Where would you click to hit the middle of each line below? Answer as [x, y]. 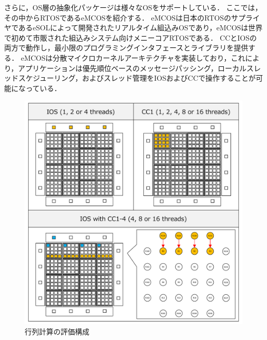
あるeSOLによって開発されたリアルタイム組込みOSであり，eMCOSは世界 [140, 28]
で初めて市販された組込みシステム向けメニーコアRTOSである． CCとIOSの [130, 37]
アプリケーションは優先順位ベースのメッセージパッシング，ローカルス [136, 68]
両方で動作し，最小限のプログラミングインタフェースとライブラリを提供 [126, 48]
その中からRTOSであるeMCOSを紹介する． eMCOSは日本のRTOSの [118, 17]
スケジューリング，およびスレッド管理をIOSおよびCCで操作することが [137, 78]
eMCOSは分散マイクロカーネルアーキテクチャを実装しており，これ [133, 57]
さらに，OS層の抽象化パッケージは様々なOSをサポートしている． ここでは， [133, 7]
